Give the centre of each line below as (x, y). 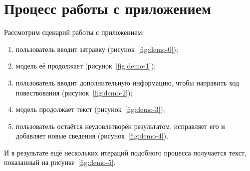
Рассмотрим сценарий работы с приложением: (74, 32)
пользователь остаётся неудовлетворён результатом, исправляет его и (120, 126)
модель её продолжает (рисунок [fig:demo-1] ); (86, 66)
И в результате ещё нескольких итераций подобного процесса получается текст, (125, 152)
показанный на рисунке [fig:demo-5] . (60, 162)
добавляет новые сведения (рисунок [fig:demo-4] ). (92, 136)
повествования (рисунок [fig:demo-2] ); (74, 92)
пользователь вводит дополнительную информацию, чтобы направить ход (127, 82)
